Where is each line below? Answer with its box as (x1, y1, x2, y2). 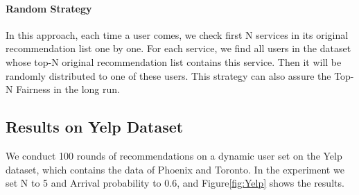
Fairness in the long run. (16, 82, 120, 96)
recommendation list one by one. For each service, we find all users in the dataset (6, 41, 351, 56)
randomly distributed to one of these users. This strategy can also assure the (6, 68, 331, 83)
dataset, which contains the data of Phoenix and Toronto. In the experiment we (6, 162, 344, 176)
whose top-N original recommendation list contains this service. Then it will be (6, 54, 342, 69)
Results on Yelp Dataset (6, 116, 184, 137)
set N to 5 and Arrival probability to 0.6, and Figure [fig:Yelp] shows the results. (6, 176, 344, 190)
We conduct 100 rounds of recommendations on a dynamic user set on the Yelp (6, 148, 342, 162)
